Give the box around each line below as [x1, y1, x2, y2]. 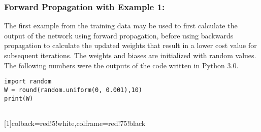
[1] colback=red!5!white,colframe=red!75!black [4, 117, 146, 128]
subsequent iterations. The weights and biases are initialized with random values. [4, 50, 256, 60]
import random [4, 78, 52, 85]
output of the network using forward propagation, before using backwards [4, 30, 234, 40]
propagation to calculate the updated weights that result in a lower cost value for [4, 40, 257, 51]
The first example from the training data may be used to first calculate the [4, 20, 238, 31]
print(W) [4, 95, 34, 102]
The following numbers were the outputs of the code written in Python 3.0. [4, 60, 239, 70]
